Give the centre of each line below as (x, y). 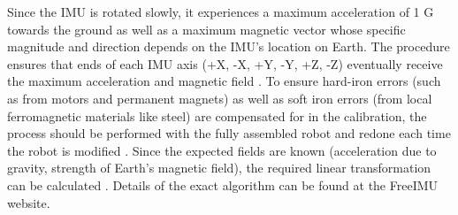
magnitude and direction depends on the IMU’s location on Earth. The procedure (229, 46)
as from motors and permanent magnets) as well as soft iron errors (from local (220, 98)
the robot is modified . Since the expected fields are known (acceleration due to (222, 150)
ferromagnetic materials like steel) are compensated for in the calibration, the (217, 115)
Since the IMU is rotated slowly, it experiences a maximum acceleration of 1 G (221, 12)
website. (29, 202)
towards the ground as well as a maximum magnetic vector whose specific (206, 29)
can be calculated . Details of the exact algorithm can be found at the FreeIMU (223, 184)
